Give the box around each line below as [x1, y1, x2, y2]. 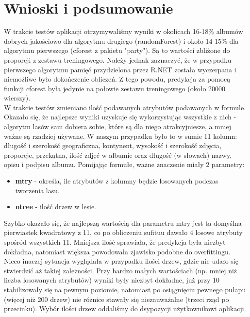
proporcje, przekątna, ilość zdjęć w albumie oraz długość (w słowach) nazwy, [4, 150, 232, 160]
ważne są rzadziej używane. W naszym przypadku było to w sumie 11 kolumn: [4, 131, 237, 141]
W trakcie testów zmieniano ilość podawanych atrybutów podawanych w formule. [4, 102, 246, 112]
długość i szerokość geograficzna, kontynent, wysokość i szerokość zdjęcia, [4, 140, 221, 150]
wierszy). [4, 93, 31, 103]
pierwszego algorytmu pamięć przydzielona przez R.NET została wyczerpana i [4, 64, 236, 74]
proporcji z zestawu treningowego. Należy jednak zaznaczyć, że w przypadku [4, 54, 232, 65]
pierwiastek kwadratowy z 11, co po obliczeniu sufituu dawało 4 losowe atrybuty [4, 227, 243, 237]
